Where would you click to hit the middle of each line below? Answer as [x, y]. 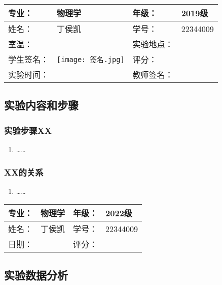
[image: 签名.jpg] [91, 60]
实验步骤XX [28, 130]
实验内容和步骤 [41, 105]
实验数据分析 [36, 275]
